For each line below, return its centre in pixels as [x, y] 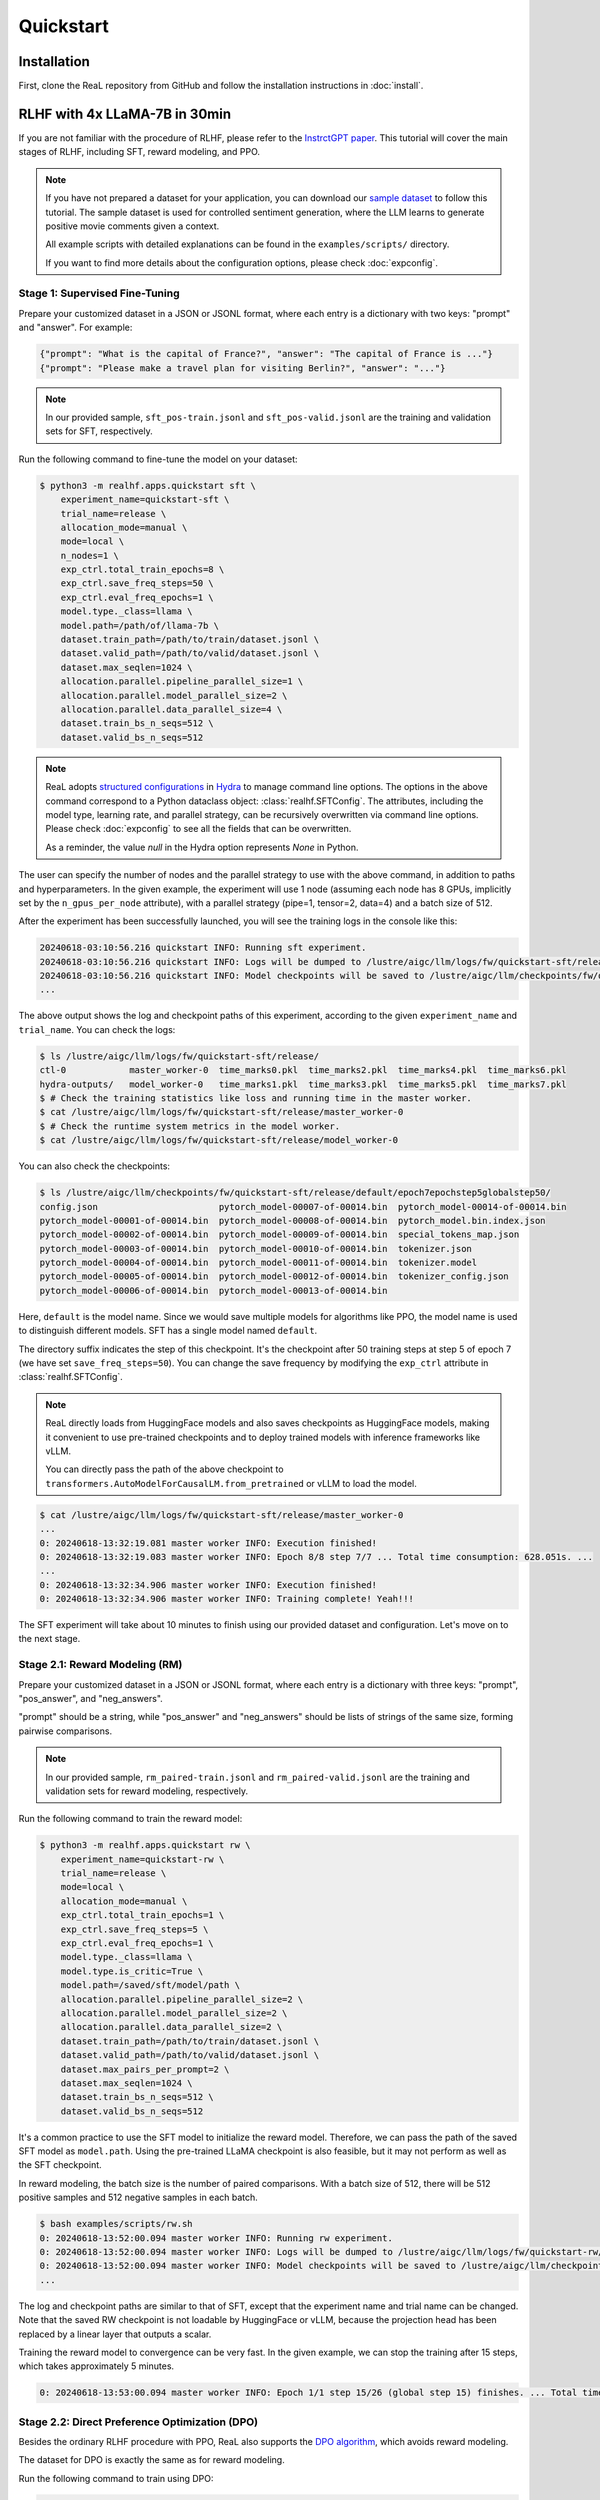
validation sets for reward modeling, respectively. [147, 1791]
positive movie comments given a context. [132, 226]
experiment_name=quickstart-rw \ [142, 1859]
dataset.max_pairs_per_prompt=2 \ [145, 2069]
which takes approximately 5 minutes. [96, 2366]
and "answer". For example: [75, 327]
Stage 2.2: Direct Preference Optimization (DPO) [138, 2422]
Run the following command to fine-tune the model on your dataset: [158, 459]
